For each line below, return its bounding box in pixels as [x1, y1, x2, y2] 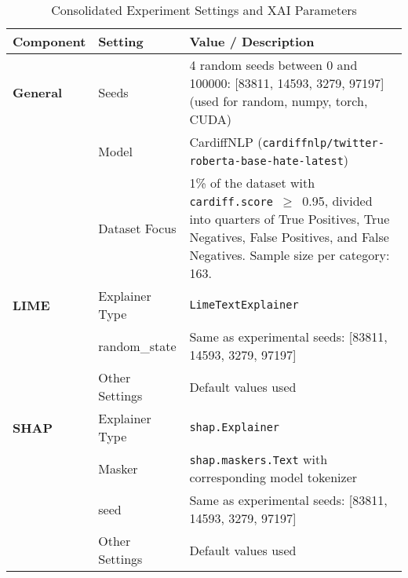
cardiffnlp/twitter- [262, 137, 384, 149]
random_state [98, 336, 177, 355]
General [13, 82, 63, 101]
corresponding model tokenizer [189, 468, 358, 486]
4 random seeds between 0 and [189, 56, 358, 74]
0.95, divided [302, 192, 373, 210]
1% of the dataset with [189, 174, 315, 192]
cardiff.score [189, 196, 273, 208]
